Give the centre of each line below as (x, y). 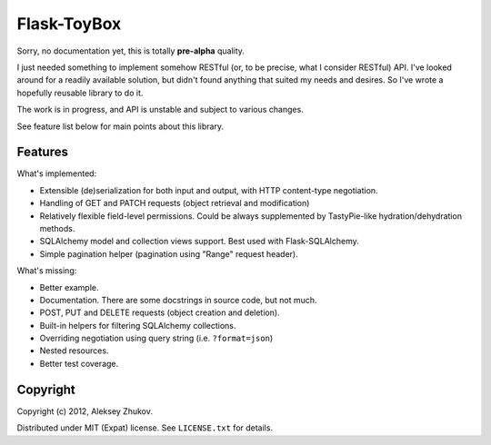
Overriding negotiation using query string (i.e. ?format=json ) (156, 338)
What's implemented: (57, 173)
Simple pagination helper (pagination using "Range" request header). (169, 253)
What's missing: (47, 271)
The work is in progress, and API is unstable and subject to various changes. (160, 110)
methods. (57, 228)
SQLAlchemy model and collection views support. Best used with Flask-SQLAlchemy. (199, 242)
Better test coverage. (79, 363)
